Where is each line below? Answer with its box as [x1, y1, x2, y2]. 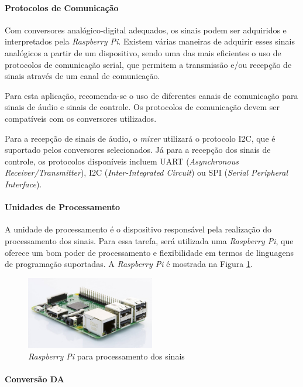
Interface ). [5, 177, 42, 190]
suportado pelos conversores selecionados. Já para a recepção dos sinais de [5, 143, 271, 156]
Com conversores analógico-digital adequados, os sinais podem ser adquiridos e [5, 23, 287, 36]
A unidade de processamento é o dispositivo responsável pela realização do [5, 223, 271, 235]
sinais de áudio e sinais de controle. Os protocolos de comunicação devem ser [5, 101, 280, 113]
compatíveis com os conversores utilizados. [5, 112, 157, 124]
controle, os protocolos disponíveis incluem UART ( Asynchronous [5, 155, 239, 167]
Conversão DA [5, 372, 64, 385]
